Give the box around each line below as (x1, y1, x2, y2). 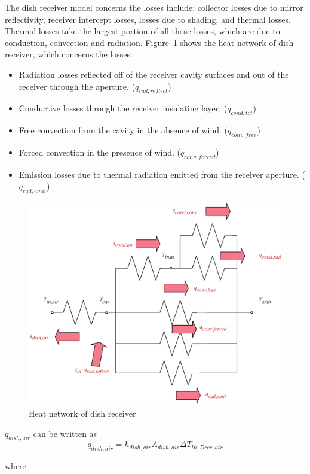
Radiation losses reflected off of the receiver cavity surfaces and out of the (19, 68, 289, 80)
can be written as (33, 427, 97, 439)
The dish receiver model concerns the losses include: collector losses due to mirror (5, 1, 303, 13)
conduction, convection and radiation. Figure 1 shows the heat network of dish (5, 36, 294, 48)
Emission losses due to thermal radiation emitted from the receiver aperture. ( (19, 168, 305, 180)
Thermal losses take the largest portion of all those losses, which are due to (5, 25, 280, 37)
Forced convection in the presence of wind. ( (19, 145, 181, 158)
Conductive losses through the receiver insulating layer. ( (19, 102, 228, 114)
